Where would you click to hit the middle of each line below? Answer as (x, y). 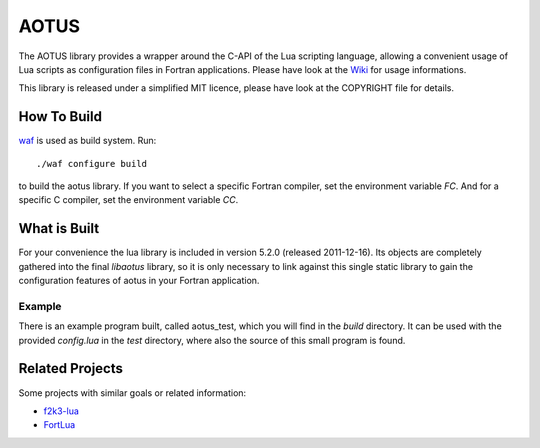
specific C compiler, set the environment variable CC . (128, 200)
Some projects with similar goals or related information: (132, 392)
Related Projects (71, 368)
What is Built (59, 228)
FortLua (59, 425)
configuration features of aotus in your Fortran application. (139, 281)
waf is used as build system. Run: (87, 141)
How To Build (60, 116)
